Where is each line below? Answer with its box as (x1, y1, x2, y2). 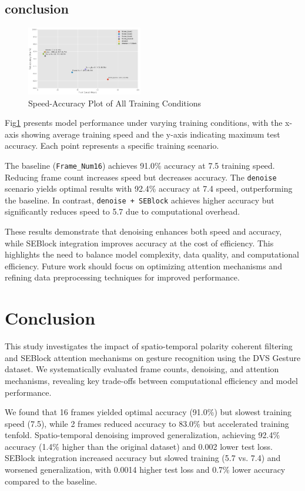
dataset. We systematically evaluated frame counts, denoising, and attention (5, 363, 279, 375)
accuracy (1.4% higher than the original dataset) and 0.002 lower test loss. (5, 440, 273, 452)
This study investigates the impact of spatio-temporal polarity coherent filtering (5, 340, 293, 352)
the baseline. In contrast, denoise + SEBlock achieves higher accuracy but (5, 193, 274, 206)
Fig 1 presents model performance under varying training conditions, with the (5, 116, 283, 129)
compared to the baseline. (5, 475, 98, 487)
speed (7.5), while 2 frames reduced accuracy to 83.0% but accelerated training (5, 417, 289, 429)
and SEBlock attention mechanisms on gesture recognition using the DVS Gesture (5, 351, 301, 363)
